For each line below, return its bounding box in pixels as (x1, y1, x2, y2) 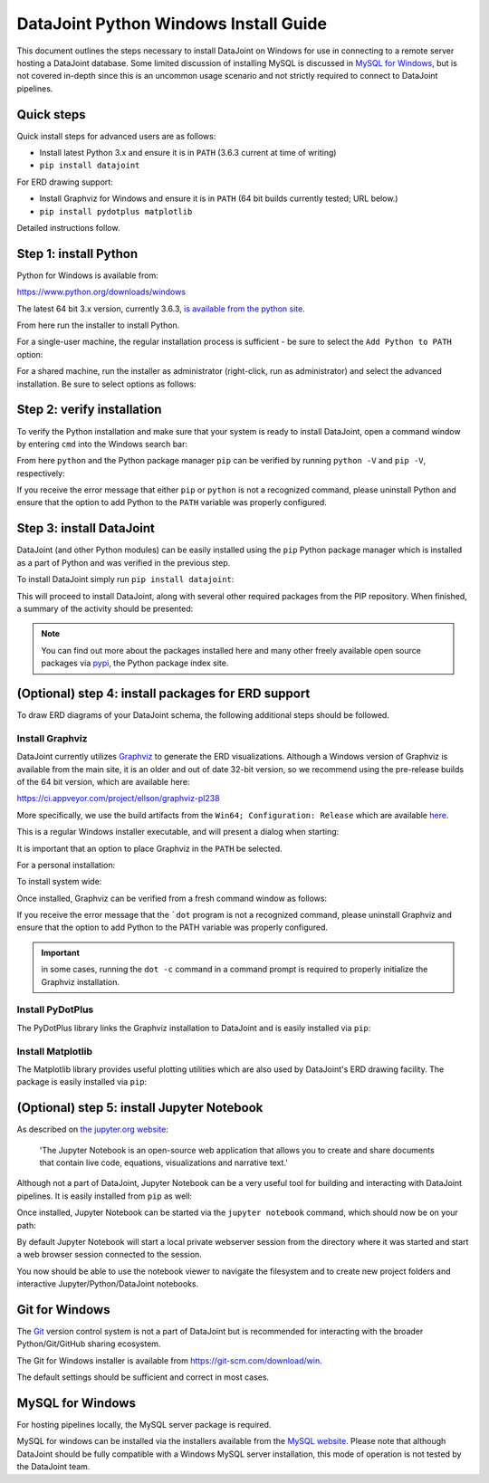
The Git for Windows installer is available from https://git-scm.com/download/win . (16, 1354, 323, 1366)
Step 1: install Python (16, 245, 139, 262)
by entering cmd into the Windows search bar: (16, 438, 188, 449)
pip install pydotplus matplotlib (39, 206, 193, 216)
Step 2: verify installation (16, 402, 162, 417)
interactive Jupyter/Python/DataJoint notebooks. (16, 1278, 199, 1289)
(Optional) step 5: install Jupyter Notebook (16, 1100, 264, 1115)
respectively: (16, 467, 65, 479)
